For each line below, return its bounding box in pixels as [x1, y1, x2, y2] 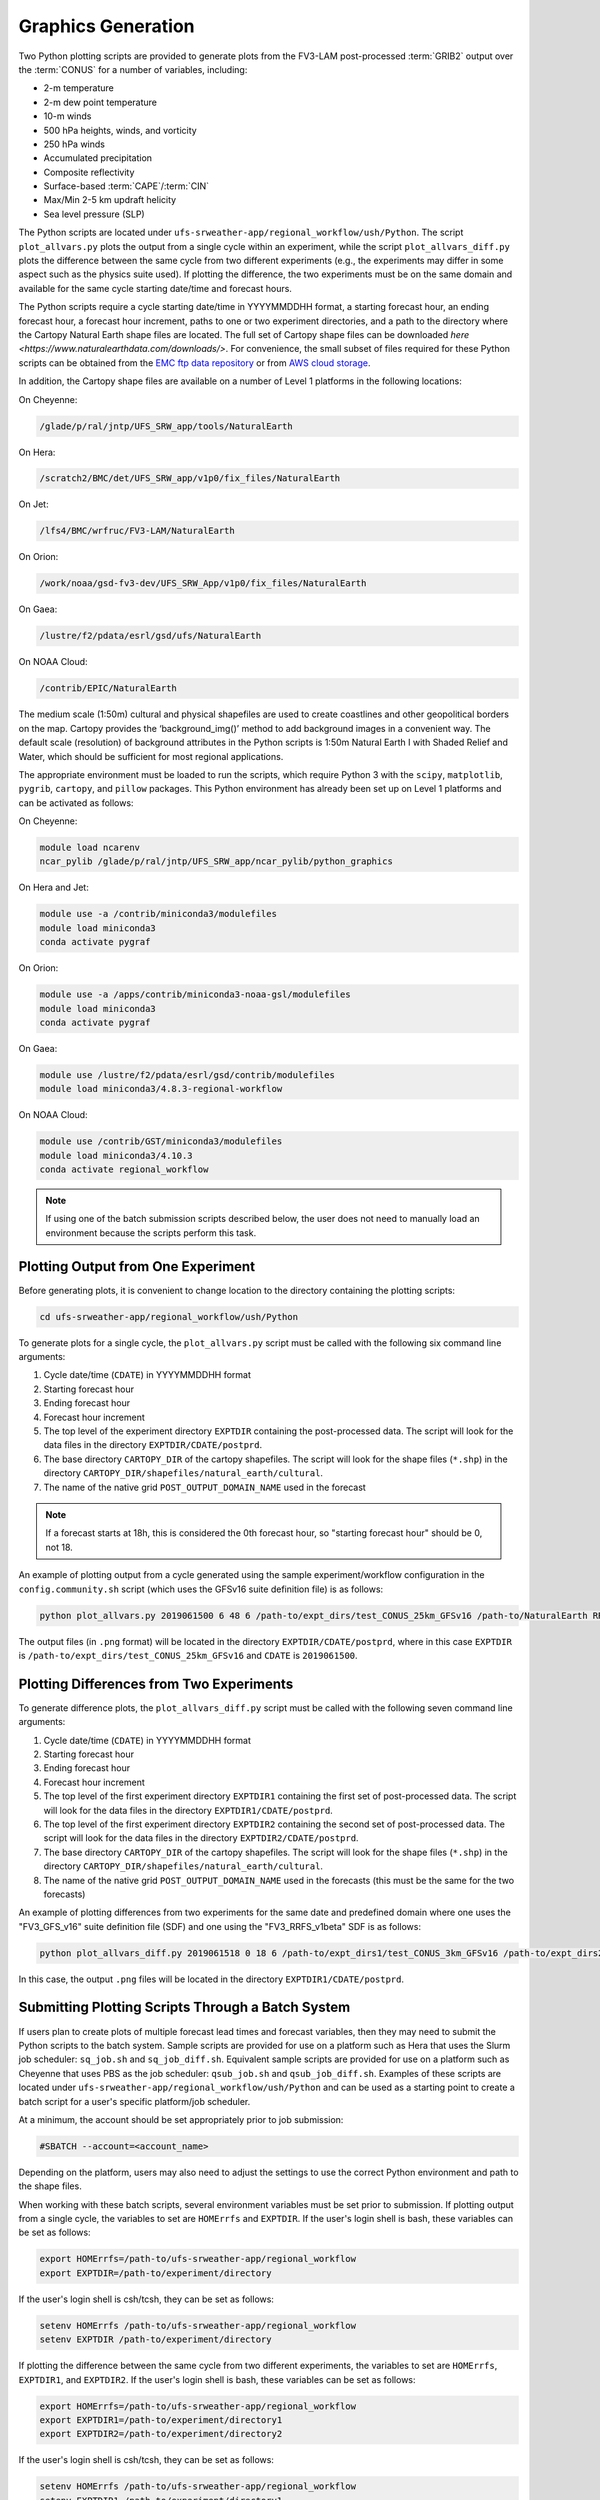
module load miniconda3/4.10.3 [39, 1150, 194, 1161]
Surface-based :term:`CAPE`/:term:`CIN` [43, 180, 210, 192]
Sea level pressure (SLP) [43, 208, 145, 220]
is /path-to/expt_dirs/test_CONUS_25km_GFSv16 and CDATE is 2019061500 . [18, 1649, 359, 1661]
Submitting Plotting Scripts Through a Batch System [18, 1999, 351, 2016]
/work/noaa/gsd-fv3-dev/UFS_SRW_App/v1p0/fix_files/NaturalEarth [39, 578, 367, 589]
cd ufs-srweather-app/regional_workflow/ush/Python [39, 1311, 299, 1322]
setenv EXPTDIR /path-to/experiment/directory [39, 2334, 272, 2345]
